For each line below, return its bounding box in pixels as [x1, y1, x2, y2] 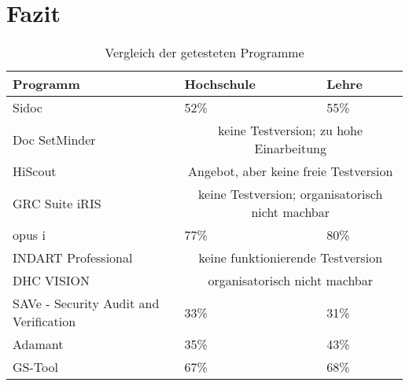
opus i [13, 226, 46, 244]
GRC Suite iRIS [13, 193, 101, 212]
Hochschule [184, 75, 256, 94]
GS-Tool [13, 358, 58, 377]
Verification [13, 312, 76, 331]
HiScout [13, 162, 57, 181]
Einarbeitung [254, 139, 326, 158]
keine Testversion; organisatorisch [198, 185, 383, 204]
